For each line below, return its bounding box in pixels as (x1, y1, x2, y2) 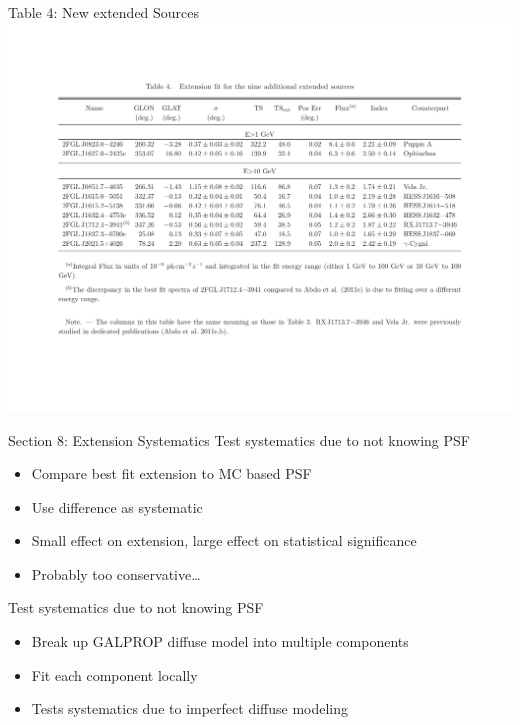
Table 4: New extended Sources (8, 2, 200, 22)
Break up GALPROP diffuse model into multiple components (31, 631, 409, 652)
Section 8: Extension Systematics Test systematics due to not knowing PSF (8, 429, 470, 450)
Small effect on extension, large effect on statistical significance (31, 530, 417, 551)
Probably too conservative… (31, 563, 201, 584)
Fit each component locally (31, 664, 198, 685)
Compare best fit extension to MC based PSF (31, 463, 312, 484)
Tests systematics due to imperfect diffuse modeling (31, 698, 349, 719)
